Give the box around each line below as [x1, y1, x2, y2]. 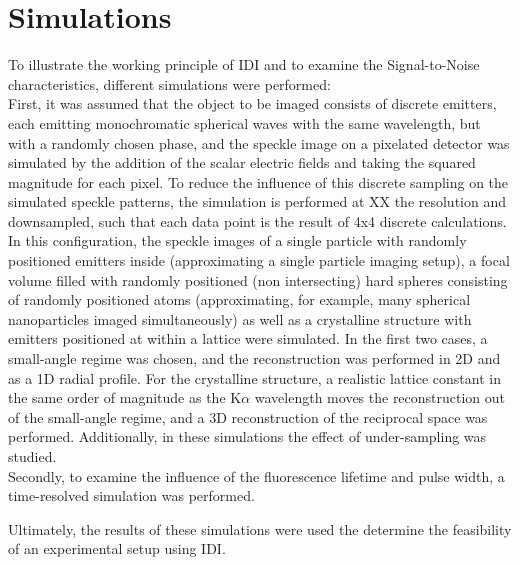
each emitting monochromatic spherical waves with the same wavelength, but [8, 112, 481, 133]
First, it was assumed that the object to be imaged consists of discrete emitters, [8, 93, 497, 114]
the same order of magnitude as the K [8, 387, 242, 408]
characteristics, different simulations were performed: [8, 73, 331, 94]
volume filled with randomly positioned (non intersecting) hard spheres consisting [8, 269, 508, 290]
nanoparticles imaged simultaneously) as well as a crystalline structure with [8, 308, 472, 329]
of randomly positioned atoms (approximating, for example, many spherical [8, 289, 471, 310]
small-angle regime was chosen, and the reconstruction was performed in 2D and [8, 348, 501, 369]
